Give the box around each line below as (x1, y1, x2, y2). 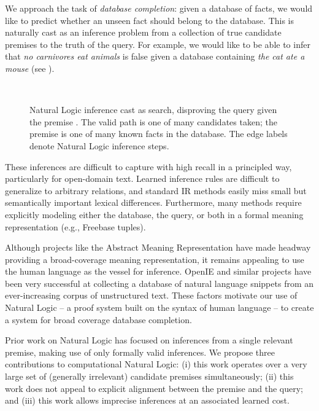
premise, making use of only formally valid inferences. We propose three (5, 345, 275, 358)
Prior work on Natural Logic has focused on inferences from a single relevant (5, 334, 293, 346)
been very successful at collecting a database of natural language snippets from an (5, 276, 314, 289)
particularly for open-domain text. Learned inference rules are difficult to (5, 172, 280, 185)
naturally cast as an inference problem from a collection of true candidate (5, 26, 282, 39)
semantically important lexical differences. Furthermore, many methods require (5, 196, 302, 209)
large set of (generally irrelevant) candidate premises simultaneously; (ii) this (5, 370, 294, 383)
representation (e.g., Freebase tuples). (5, 220, 146, 233)
